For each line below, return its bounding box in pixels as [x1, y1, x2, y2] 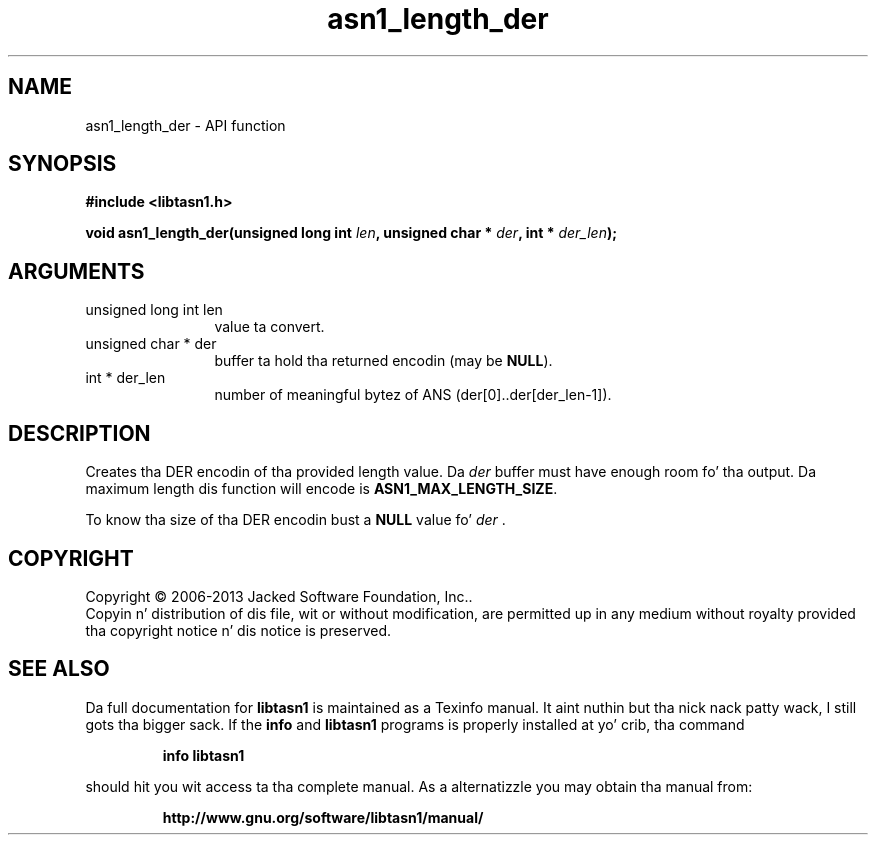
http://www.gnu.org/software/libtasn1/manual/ [162, 808, 484, 826]
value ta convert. [214, 318, 325, 336]
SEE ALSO [8, 656, 110, 682]
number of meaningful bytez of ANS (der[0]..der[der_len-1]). [214, 386, 612, 404]
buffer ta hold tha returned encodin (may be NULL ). [214, 352, 553, 370]
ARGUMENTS [8, 258, 145, 284]
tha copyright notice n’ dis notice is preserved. [85, 621, 392, 639]
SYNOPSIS [8, 151, 117, 177]
